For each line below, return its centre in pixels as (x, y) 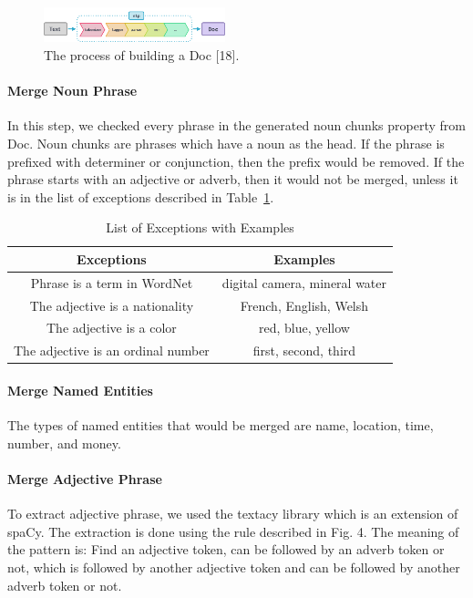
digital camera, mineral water (304, 282)
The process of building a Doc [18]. (142, 54)
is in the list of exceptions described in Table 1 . (141, 196)
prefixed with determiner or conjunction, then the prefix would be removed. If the (236, 161)
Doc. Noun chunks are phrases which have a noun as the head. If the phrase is (226, 143)
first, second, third (304, 351)
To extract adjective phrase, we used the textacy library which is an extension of (233, 514)
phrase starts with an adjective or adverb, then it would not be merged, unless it (233, 179)
